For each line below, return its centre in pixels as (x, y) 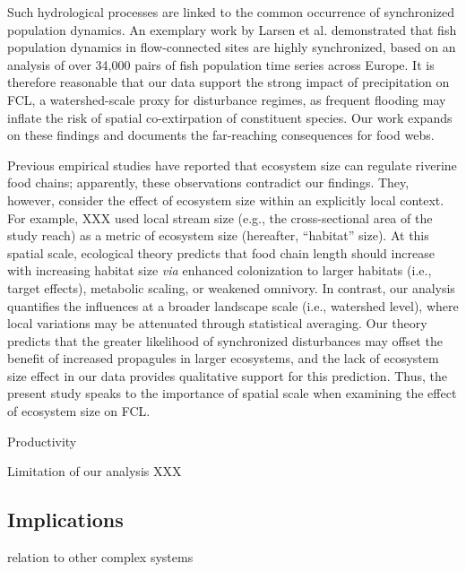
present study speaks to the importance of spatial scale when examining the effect (232, 393)
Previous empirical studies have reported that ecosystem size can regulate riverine (232, 165)
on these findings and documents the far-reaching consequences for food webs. (221, 135)
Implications (65, 520)
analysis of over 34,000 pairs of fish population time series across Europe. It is (221, 64)
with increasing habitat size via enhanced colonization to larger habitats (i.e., (220, 270)
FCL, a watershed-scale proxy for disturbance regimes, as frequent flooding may (227, 99)
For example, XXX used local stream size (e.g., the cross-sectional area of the (220, 217)
